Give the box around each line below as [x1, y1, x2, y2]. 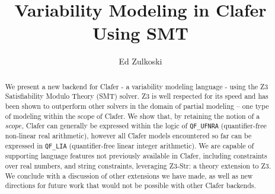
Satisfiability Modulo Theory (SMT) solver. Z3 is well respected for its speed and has [5, 91, 268, 101]
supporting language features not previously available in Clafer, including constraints [5, 151, 267, 161]
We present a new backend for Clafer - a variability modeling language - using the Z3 [5, 81, 268, 91]
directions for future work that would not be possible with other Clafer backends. [5, 180, 256, 190]
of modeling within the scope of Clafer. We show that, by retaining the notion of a [5, 111, 260, 121]
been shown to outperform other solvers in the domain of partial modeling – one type [5, 101, 269, 111]
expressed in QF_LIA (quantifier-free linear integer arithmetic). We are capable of [5, 141, 254, 151]
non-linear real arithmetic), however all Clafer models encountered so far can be [5, 131, 252, 141]
